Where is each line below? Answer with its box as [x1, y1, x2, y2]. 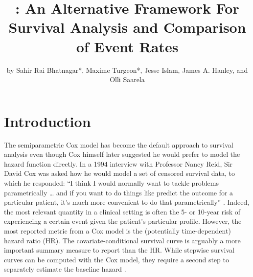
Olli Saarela [110, 74, 145, 85]
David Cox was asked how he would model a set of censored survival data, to [4, 168, 235, 178]
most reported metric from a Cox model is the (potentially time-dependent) [4, 225, 231, 235]
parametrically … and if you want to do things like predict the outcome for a [4, 187, 233, 197]
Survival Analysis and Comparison [8, 17, 246, 37]
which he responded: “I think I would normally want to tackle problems [4, 178, 219, 188]
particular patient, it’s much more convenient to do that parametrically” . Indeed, [4, 197, 250, 207]
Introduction [4, 111, 91, 131]
